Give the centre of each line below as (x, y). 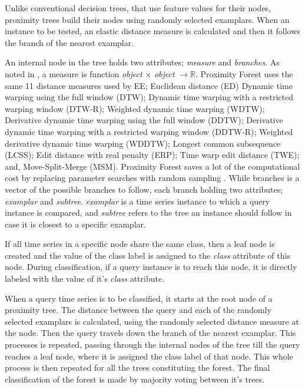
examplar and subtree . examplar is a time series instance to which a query (137, 201)
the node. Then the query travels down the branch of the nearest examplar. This (150, 333)
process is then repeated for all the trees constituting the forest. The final (137, 367)
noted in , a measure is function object (74, 73)
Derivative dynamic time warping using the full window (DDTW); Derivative (144, 120)
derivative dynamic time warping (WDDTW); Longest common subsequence (143, 143)
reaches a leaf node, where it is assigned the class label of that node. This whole (149, 356)
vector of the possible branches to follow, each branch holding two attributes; (144, 189)
